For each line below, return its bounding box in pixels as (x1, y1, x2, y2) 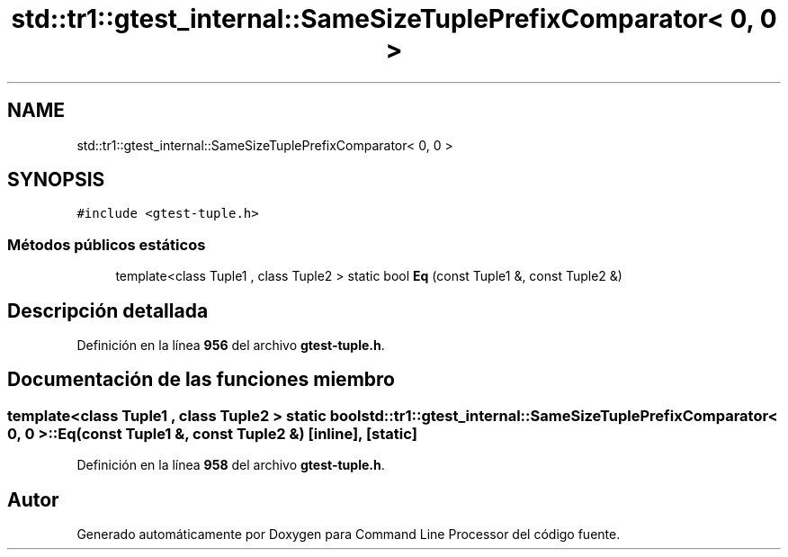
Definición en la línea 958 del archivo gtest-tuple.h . (76, 457, 385, 473)
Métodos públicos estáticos (7, 235, 206, 254)
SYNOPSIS (7, 168, 105, 192)
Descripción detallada (7, 299, 209, 322)
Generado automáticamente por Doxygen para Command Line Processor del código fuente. (76, 526, 621, 543)
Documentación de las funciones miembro (7, 368, 395, 391)
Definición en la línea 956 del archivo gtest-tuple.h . (76, 337, 385, 354)
